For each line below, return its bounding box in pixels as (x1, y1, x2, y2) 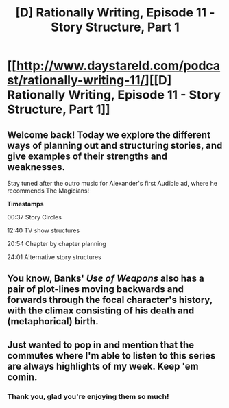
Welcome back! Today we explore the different (7, 129, 211, 141)
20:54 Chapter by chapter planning (7, 240, 106, 248)
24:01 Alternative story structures (7, 253, 101, 261)
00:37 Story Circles (7, 213, 62, 221)
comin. (7, 371, 38, 383)
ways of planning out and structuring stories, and (7, 139, 223, 152)
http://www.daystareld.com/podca (16, 58, 221, 73)
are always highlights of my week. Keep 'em (7, 360, 199, 372)
